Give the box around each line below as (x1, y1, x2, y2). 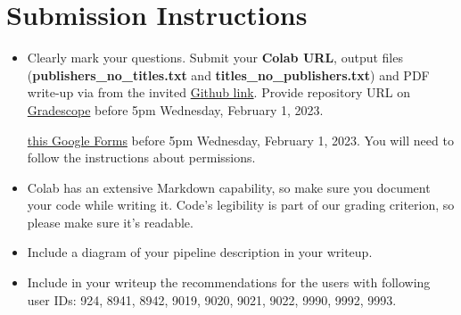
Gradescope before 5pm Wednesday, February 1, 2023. (27, 100, 324, 119)
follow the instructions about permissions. (27, 148, 256, 167)
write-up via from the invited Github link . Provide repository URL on (27, 83, 410, 102)
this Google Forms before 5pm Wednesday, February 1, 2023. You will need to (27, 130, 454, 149)
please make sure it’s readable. (27, 212, 193, 231)
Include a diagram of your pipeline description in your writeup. (27, 243, 373, 261)
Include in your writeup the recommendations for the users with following (27, 273, 431, 292)
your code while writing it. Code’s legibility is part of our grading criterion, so (27, 195, 455, 214)
